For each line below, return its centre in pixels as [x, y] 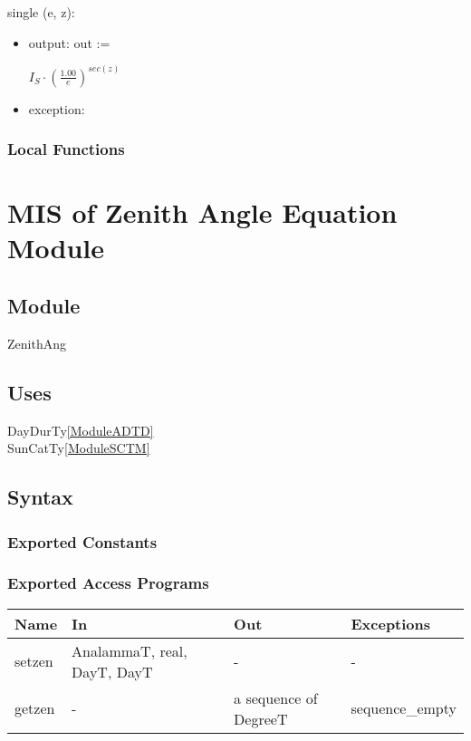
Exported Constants [82, 541]
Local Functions [66, 149]
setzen [34, 661]
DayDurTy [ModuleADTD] [81, 430]
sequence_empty [404, 708]
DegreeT [261, 718]
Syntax [40, 497]
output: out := [69, 42]
